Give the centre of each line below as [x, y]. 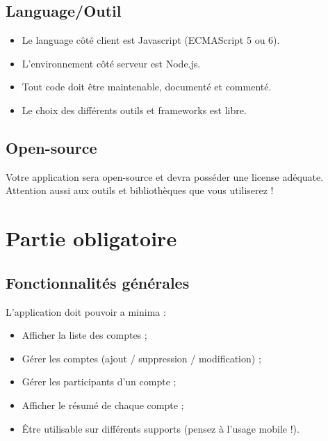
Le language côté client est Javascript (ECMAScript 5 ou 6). [151, 40]
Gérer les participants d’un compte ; [99, 382]
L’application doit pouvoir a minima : [86, 311]
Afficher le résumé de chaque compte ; [103, 404]
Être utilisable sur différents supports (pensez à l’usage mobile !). [161, 428]
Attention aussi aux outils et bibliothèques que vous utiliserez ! [140, 190]
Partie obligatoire [91, 238]
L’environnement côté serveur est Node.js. [111, 63]
